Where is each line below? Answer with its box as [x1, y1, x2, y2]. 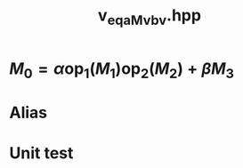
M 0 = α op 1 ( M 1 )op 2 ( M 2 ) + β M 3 [9, 59, 234, 82]
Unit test [9, 143, 74, 163]
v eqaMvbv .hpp [97, 5, 202, 28]
